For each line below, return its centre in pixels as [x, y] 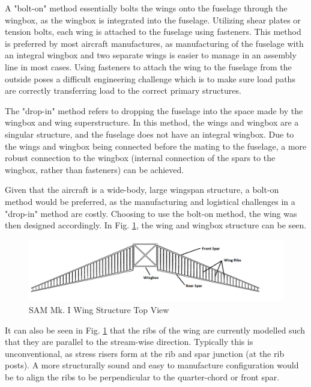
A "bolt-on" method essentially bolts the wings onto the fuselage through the [146, 8]
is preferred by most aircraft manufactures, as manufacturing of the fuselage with [154, 43]
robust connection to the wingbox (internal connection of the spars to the [140, 158]
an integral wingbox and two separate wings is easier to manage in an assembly [151, 55]
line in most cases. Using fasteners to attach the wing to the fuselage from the [148, 66]
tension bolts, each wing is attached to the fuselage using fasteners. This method [153, 32]
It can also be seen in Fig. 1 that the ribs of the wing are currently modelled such [155, 330]
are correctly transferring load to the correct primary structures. [123, 90]
